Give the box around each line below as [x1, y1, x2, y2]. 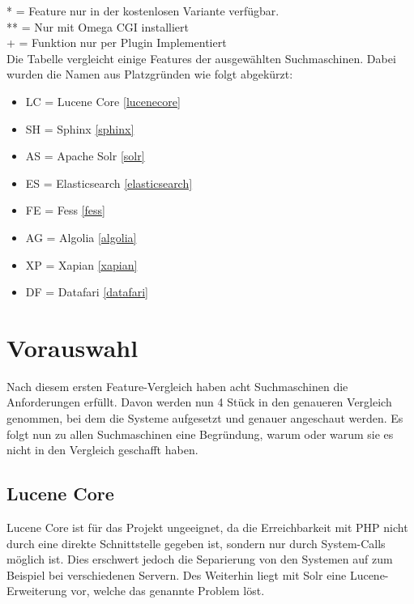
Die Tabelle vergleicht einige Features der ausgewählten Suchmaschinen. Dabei [6, 49, 396, 66]
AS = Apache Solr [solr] [25, 147, 145, 164]
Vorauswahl [6, 330, 139, 364]
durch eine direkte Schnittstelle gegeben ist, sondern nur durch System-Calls [6, 534, 386, 551]
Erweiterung [6, 582, 67, 599]
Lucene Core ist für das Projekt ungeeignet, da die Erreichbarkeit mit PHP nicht [6, 519, 408, 536]
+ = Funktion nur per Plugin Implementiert [6, 34, 227, 51]
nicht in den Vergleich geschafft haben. [6, 441, 198, 458]
